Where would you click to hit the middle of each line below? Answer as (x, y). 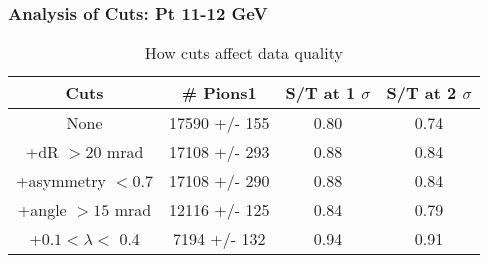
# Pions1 (219, 93)
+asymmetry (61, 181)
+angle (42, 210)
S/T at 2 (421, 93)
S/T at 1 (320, 93)
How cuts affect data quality (243, 53)
